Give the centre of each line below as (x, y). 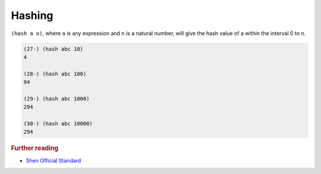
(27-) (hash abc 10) (53, 49)
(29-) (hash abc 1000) (56, 99)
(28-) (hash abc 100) (55, 74)
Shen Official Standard (53, 160)
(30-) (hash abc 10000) (58, 124)
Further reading (35, 148)
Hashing (32, 15)
